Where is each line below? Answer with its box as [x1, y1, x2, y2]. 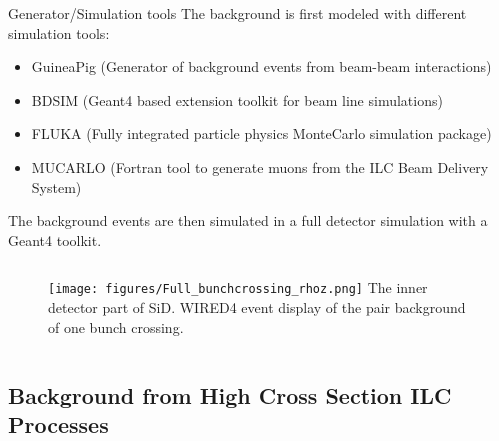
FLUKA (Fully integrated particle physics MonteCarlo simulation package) [31, 123, 492, 144]
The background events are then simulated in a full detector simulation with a [8, 210, 488, 231]
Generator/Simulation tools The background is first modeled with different [8, 3, 467, 23]
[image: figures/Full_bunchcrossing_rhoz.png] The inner [48, 277, 428, 298]
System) [31, 176, 82, 197]
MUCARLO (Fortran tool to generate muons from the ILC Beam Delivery [31, 156, 489, 177]
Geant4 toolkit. [8, 229, 102, 250]
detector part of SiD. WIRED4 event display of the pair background [48, 297, 466, 317]
